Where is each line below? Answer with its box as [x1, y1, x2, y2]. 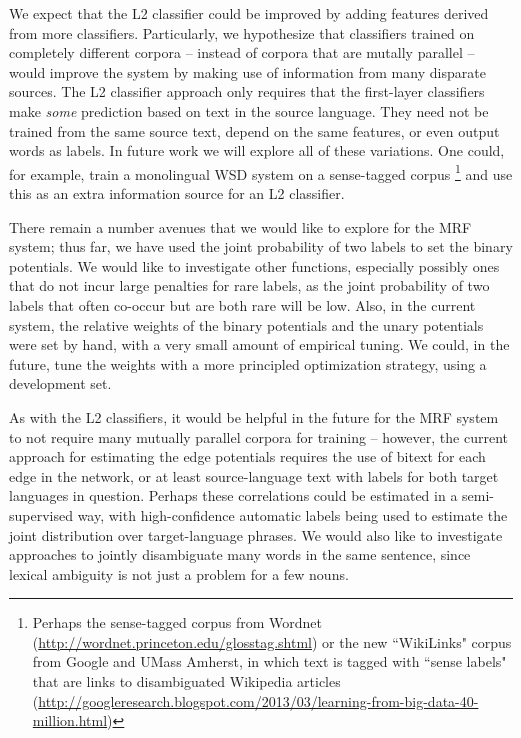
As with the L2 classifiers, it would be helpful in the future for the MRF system [9, 406, 499, 427]
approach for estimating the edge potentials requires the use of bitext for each [9, 446, 486, 467]
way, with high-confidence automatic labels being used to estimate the [77, 504, 508, 525]
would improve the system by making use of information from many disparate [9, 61, 486, 82]
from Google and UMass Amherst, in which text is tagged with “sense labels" [32, 651, 507, 672]
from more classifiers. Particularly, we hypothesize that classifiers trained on [9, 22, 475, 43]
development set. [9, 373, 112, 394]
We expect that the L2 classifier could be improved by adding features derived [9, 3, 489, 23]
